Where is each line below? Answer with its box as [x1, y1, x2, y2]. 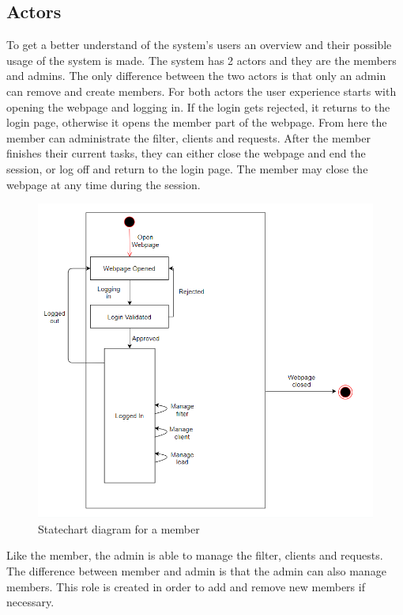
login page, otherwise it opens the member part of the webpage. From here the [6, 114, 387, 131]
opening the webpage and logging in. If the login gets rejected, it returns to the [6, 98, 390, 115]
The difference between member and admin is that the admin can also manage [6, 562, 386, 579]
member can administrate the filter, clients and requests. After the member [6, 129, 371, 146]
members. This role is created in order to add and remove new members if [6, 578, 365, 594]
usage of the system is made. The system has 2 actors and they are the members [6, 51, 397, 68]
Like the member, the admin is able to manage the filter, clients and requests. [6, 547, 383, 564]
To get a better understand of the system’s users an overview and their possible [6, 36, 392, 53]
